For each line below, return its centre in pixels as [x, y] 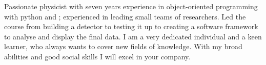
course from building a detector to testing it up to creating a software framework [131, 26]
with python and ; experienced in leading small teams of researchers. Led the [125, 16]
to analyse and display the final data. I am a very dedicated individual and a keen [133, 36]
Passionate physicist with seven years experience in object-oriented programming [131, 6]
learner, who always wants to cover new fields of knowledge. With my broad [123, 46]
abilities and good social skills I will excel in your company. [97, 56]
